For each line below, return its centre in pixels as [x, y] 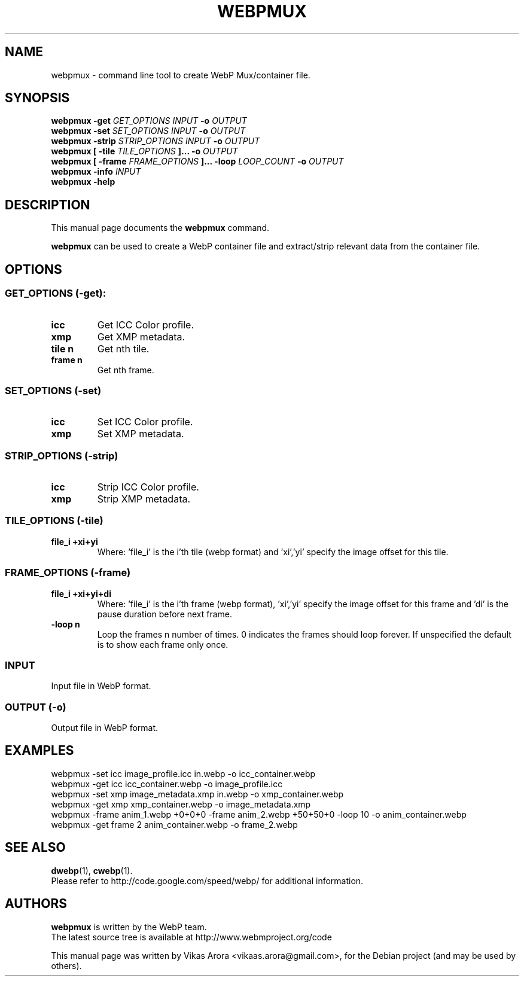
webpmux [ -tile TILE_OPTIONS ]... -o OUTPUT [144, 151]
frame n [67, 360]
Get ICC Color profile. [145, 325]
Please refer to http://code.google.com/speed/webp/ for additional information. [207, 881]
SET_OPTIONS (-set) [53, 390]
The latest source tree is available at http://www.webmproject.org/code [191, 937]
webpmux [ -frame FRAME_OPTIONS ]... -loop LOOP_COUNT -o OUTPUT [197, 162]
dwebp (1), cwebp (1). [92, 870]
